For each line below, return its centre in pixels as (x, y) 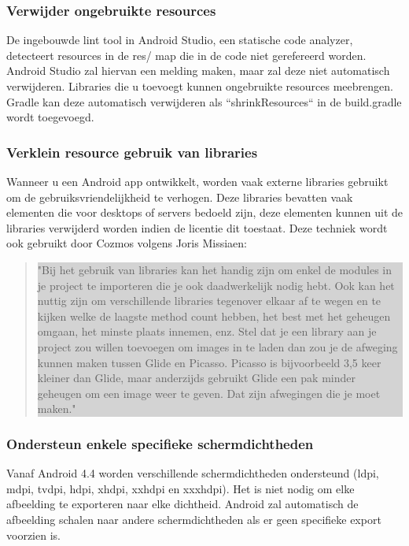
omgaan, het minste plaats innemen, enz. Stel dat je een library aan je (207, 331)
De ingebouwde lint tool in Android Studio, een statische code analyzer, (180, 40)
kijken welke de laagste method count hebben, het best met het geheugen (214, 316)
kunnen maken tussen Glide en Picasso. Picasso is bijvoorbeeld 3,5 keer (209, 362)
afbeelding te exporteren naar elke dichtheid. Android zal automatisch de (182, 504)
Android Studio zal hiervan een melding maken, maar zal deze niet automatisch (198, 71)
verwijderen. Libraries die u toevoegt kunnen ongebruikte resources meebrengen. (200, 86)
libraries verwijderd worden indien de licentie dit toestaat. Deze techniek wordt (197, 227)
